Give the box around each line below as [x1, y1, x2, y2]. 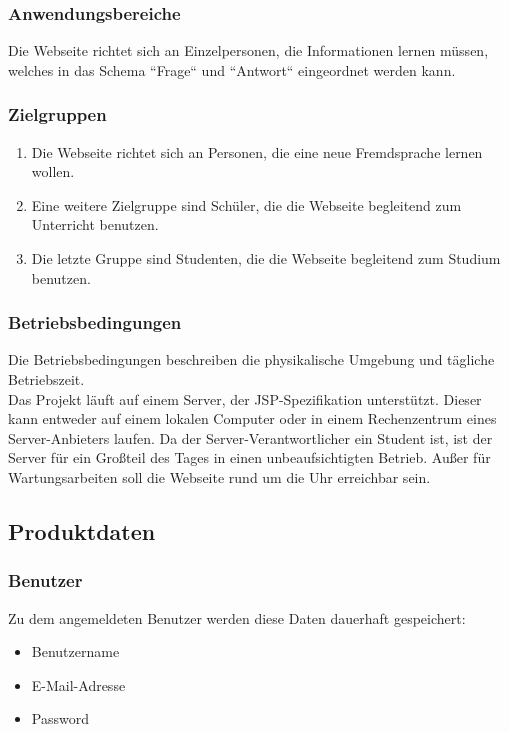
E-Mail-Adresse [31, 674, 126, 695]
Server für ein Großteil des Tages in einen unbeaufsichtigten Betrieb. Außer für [8, 447, 491, 468]
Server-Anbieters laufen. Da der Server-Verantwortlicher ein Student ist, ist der [8, 427, 493, 448]
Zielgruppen [8, 102, 107, 127]
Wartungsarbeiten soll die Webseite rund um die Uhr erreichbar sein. [8, 466, 431, 487]
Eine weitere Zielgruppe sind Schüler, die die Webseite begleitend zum [31, 194, 462, 215]
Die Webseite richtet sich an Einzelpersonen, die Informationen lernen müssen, [8, 40, 489, 61]
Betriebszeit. [8, 369, 85, 389]
